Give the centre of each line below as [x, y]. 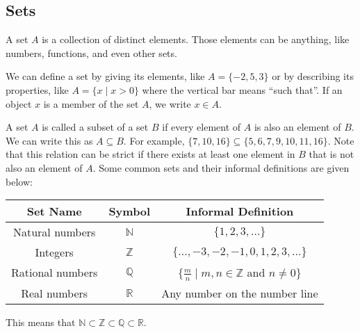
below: [19, 181]
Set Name [54, 211]
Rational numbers [55, 273]
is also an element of [297, 127]
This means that [41, 322]
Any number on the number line [240, 293]
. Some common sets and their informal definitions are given [221, 167]
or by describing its [313, 76]
